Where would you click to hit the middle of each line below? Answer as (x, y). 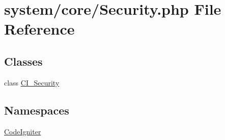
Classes (23, 61)
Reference (39, 29)
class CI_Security (32, 82)
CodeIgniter (23, 131)
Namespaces (37, 110)
